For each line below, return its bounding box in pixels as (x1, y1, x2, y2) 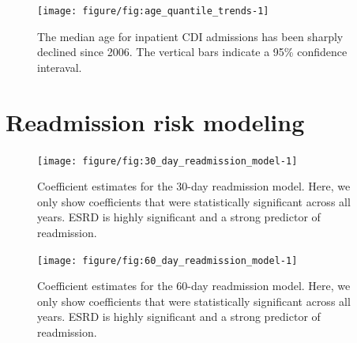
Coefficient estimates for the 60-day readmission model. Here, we (37, 277, 351, 294)
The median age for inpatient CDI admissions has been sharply (37, 28, 344, 44)
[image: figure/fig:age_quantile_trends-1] (37, 6, 269, 17)
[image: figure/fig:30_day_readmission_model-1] (37, 155, 298, 167)
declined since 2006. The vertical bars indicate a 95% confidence (37, 43, 348, 60)
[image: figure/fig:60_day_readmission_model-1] (37, 254, 298, 266)
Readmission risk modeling (6, 105, 305, 138)
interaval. (37, 58, 82, 75)
